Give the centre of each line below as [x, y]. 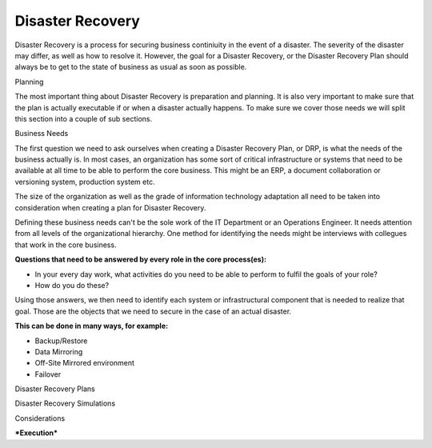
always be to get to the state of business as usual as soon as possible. [131, 67]
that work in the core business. [66, 245]
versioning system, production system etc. [85, 182]
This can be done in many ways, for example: [91, 326]
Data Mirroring [59, 351]
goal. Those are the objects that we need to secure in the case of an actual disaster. [153, 311]
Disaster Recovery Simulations [65, 403]
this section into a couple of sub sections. [83, 118]
